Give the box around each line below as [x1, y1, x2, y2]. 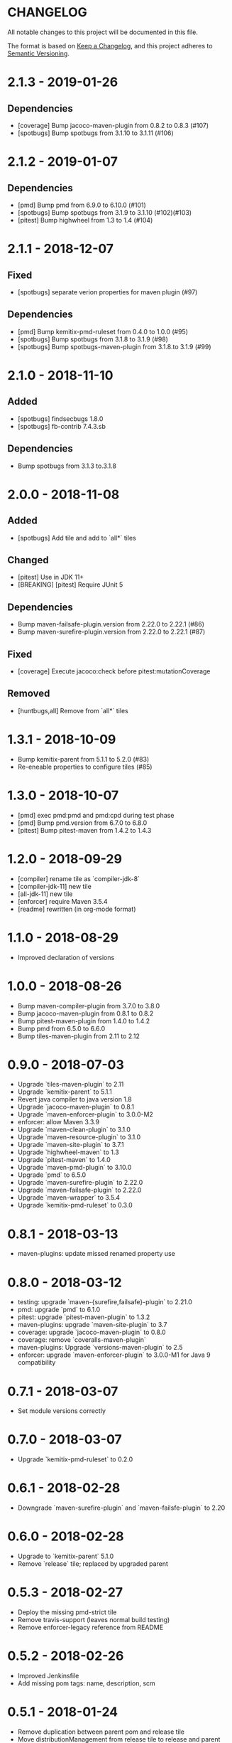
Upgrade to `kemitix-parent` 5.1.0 [17, 1552, 114, 1561]
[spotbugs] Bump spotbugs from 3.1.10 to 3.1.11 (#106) [17, 129, 174, 137]
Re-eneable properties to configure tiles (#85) [17, 762, 153, 771]
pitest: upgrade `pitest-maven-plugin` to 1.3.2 [17, 1313, 150, 1321]
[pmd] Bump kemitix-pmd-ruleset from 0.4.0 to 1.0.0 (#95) [17, 327, 188, 336]
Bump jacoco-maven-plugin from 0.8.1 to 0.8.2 [17, 1009, 154, 1018]
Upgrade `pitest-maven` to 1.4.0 [17, 1156, 111, 1164]
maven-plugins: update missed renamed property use [17, 1249, 175, 1258]
